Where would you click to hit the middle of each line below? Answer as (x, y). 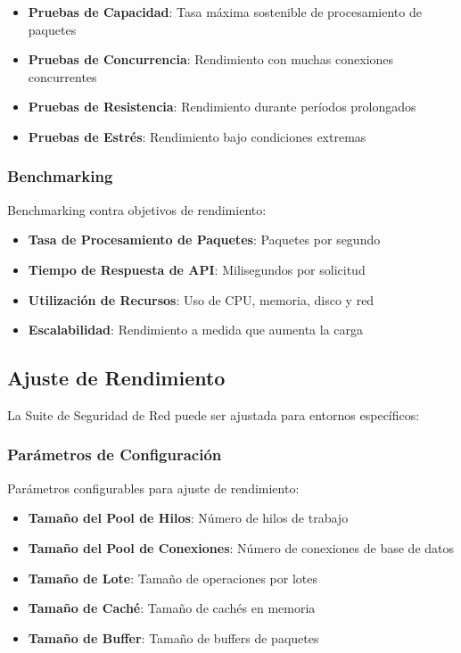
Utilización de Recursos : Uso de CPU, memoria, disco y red (201, 299)
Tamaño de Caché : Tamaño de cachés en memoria (172, 608)
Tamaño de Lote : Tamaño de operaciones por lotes (173, 578)
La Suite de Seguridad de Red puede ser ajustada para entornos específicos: (214, 414)
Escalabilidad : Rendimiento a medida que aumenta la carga (196, 330)
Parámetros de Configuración (115, 455)
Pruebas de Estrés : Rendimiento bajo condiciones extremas (197, 136)
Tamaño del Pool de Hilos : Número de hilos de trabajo (188, 518)
